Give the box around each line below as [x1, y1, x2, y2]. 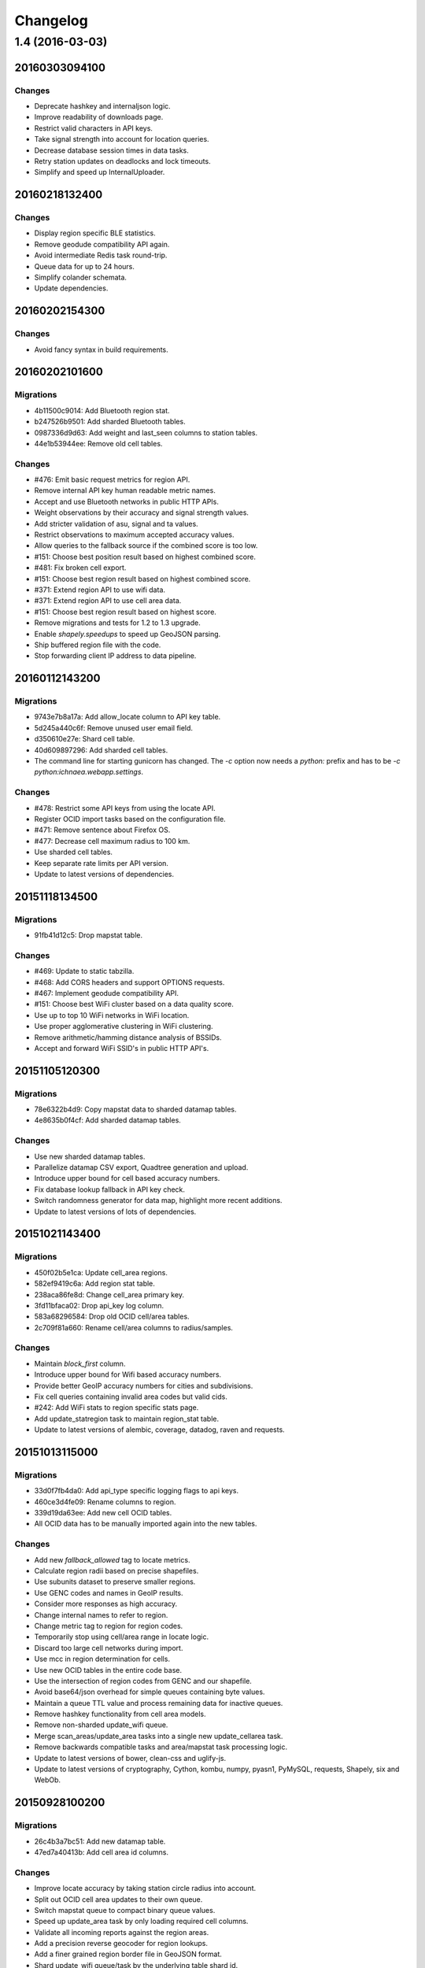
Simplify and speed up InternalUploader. [34, 168, 165, 177]
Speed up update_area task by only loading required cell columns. [34, 1917, 249, 1926]
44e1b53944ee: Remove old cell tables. [34, 438, 163, 448]
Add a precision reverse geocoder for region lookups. [34, 1939, 209, 1948]
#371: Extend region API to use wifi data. [34, 585, 165, 594]
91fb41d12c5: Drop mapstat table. [34, 930, 143, 940]
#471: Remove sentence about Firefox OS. [34, 825, 171, 834]
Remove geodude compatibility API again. [34, 239, 170, 249]
